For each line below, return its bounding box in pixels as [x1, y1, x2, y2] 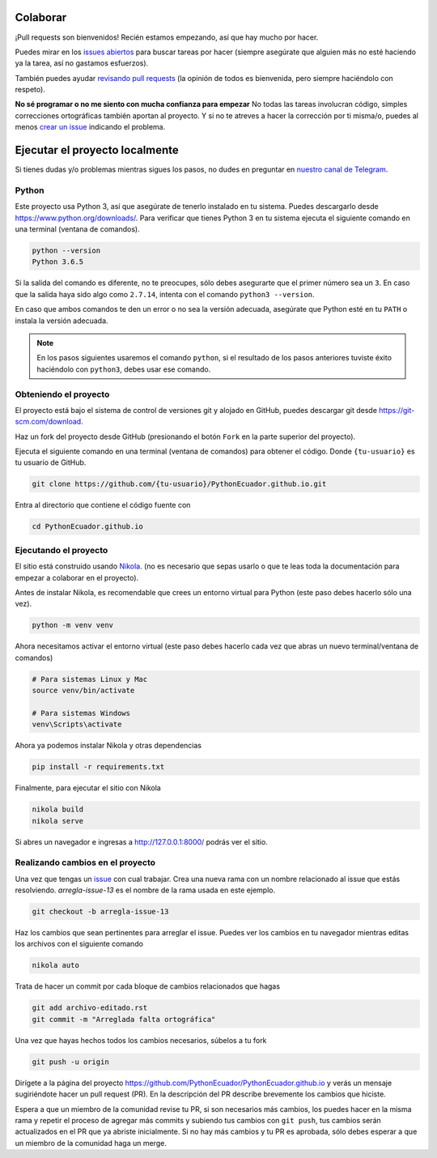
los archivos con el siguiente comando [15, 939, 143, 949]
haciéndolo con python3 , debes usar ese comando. [36, 364, 211, 374]
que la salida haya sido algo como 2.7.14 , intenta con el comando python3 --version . [15, 289, 315, 299]
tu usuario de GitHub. [15, 458, 87, 467]
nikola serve [32, 816, 84, 825]
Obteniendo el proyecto [15, 389, 110, 400]
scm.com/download [15, 417, 82, 427]
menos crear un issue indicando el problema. [15, 122, 166, 132]
